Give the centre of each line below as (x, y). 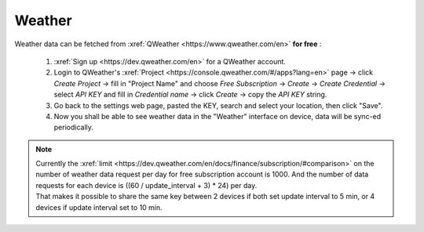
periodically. (74, 127)
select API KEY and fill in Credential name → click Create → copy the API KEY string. (190, 95)
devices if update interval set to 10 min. (99, 207)
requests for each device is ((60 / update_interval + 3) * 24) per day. (146, 185)
